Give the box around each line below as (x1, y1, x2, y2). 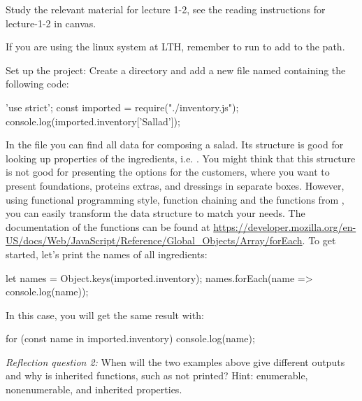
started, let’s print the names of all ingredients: (6, 246, 208, 261)
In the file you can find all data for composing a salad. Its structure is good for (6, 137, 344, 152)
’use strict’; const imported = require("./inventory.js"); (6, 99, 239, 114)
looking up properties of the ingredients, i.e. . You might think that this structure (6, 150, 356, 165)
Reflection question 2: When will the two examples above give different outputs (6, 354, 345, 369)
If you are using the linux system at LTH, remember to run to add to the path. (6, 39, 345, 54)
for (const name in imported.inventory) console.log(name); (6, 331, 255, 346)
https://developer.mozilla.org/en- (213, 219, 356, 234)
